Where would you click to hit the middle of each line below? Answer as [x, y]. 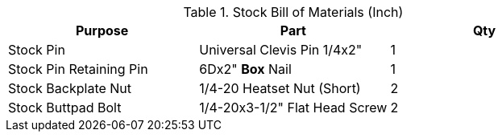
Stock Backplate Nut [70, 88]
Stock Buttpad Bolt [65, 108]
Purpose [102, 30]
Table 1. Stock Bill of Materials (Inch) [293, 12]
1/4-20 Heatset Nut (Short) [280, 88]
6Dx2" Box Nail [245, 69]
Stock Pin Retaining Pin [78, 69]
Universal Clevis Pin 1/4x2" [281, 50]
